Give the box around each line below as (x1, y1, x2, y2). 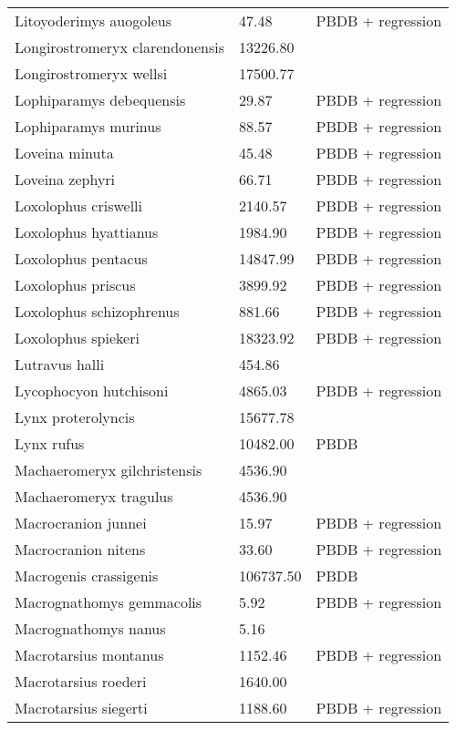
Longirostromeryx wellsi (15, 63, 168, 84)
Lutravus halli (15, 354, 105, 375)
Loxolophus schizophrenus (15, 301, 180, 322)
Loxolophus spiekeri (15, 327, 140, 348)
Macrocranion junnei (15, 512, 147, 533)
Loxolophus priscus (15, 274, 136, 295)
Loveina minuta (15, 142, 114, 163)
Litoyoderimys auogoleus (15, 10, 172, 31)
